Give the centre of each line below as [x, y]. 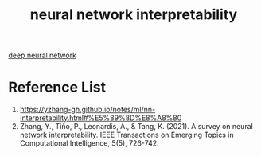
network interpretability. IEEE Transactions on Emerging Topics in [127, 135]
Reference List [57, 87]
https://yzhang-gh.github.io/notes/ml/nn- [88, 110]
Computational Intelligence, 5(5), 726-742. [89, 143]
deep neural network [43, 55]
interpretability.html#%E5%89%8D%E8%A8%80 [101, 118]
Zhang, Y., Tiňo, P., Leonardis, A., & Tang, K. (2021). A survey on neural [136, 127]
